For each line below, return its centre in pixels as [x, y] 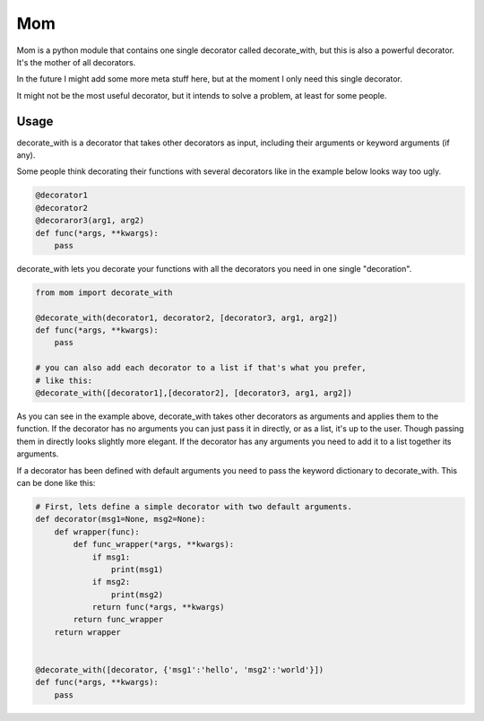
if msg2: [111, 582]
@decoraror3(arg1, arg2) [90, 221]
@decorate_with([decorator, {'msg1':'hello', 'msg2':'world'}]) [180, 670]
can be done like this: [56, 482]
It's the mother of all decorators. [76, 62]
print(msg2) [137, 595]
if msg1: [111, 557]
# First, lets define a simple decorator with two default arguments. [194, 506]
